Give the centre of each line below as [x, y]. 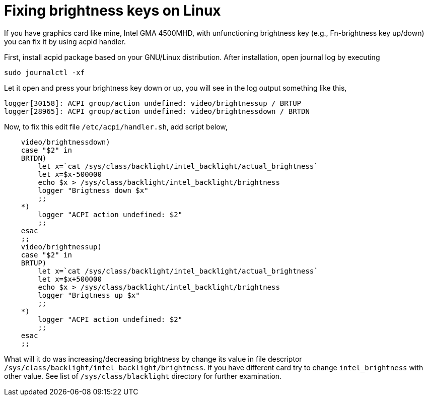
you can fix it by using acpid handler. [65, 41]
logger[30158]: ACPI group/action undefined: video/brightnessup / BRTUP [153, 103]
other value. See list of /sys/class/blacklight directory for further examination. [143, 376]
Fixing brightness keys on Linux [113, 11]
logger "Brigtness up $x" [89, 295]
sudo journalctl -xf [45, 72]
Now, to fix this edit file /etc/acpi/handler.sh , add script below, [116, 126]
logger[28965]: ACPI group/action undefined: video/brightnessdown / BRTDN [157, 111]
